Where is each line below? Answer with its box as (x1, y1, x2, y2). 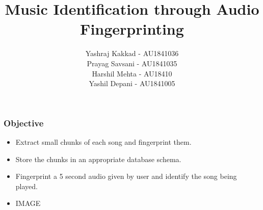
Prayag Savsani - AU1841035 (87, 58, 177, 68)
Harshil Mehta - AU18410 (92, 68, 172, 78)
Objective (4, 116, 44, 129)
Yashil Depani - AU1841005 (89, 78, 175, 89)
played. (15, 180, 38, 191)
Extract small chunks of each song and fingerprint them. (15, 136, 192, 147)
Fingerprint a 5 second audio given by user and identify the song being (15, 171, 237, 181)
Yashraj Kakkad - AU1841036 (85, 48, 179, 59)
